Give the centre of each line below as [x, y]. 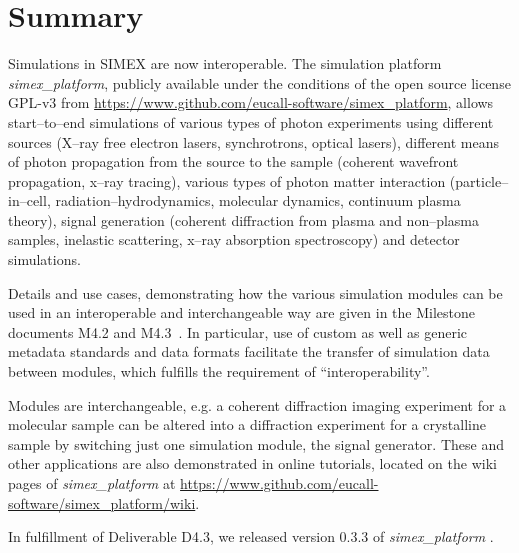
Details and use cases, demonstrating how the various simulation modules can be [255, 292]
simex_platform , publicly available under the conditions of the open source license [259, 82]
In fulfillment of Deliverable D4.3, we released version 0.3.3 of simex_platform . [251, 536]
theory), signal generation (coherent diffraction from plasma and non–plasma [244, 219]
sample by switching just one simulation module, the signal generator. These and [256, 443]
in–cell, [29, 200]
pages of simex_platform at [92, 483]
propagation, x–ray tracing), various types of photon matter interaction [227, 180]
